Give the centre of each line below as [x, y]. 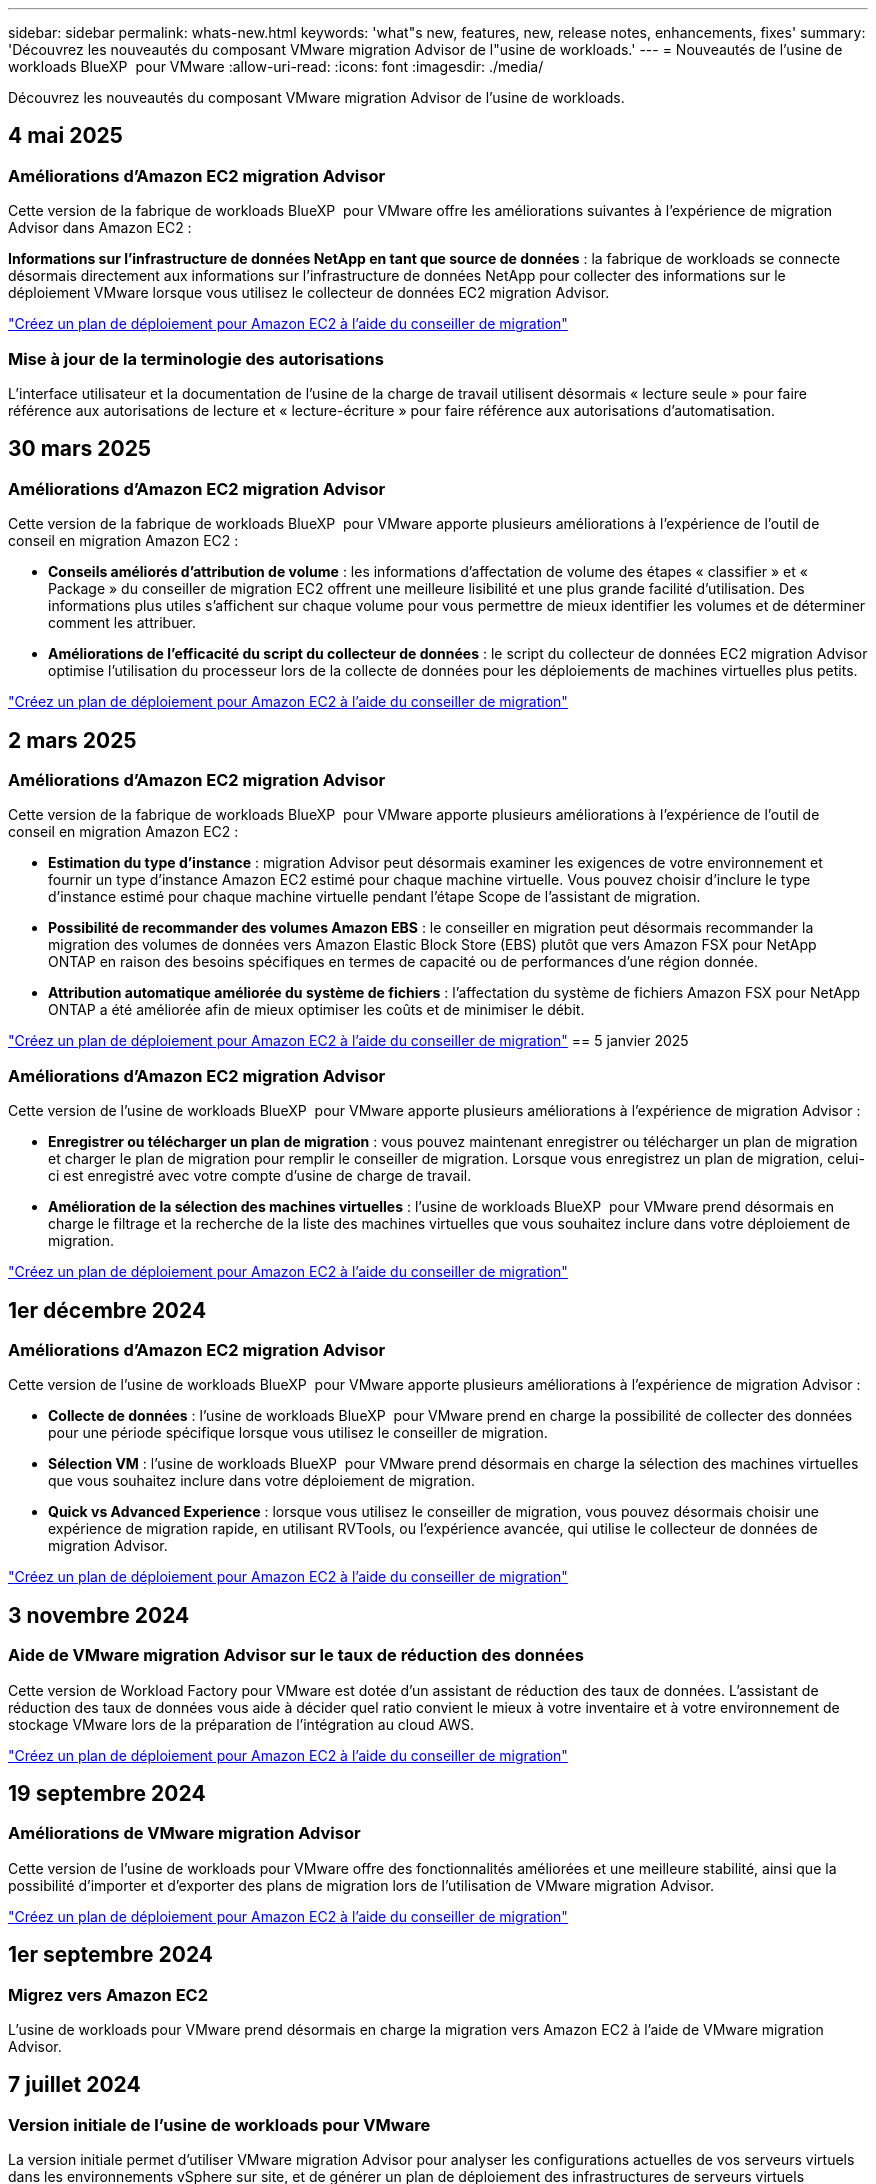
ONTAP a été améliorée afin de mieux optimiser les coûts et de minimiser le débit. [316, 1010]
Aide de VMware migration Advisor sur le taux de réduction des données [296, 1655]
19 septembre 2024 [107, 1794]
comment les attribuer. [122, 623]
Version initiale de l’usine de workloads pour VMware [219, 2124]
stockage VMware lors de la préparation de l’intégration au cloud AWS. [241, 1724]
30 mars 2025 [80, 449]
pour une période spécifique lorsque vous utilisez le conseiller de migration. [298, 1433]
